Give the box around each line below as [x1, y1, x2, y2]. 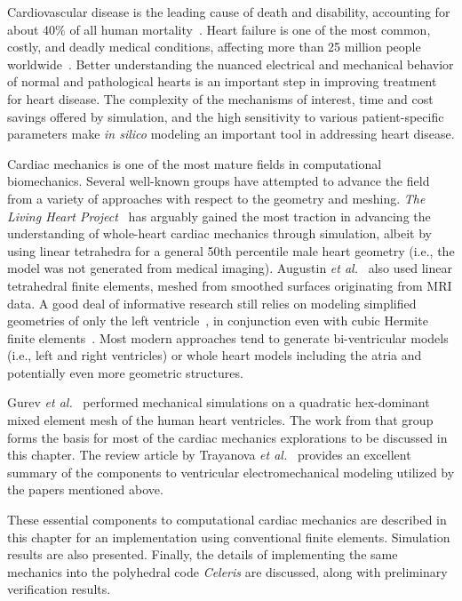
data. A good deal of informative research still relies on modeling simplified [7, 293, 417, 312]
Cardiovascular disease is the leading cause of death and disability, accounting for [7, 3, 450, 20]
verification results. [7, 580, 111, 598]
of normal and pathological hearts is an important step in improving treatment [7, 72, 437, 91]
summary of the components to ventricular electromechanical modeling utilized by [7, 462, 455, 481]
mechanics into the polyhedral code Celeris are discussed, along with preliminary [7, 562, 448, 581]
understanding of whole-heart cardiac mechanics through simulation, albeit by [7, 224, 432, 243]
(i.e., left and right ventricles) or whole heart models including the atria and [7, 346, 422, 365]
